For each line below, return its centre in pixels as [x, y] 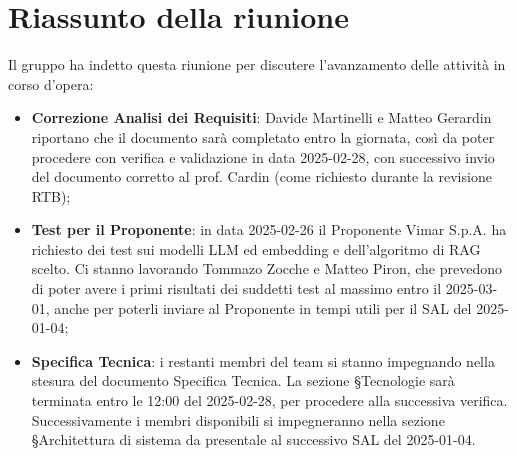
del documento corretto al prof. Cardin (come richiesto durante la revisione [261, 176]
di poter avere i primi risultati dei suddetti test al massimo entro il [236, 288]
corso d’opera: [51, 83]
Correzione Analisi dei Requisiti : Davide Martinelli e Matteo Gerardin [261, 117]
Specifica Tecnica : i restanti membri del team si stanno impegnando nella [263, 360]
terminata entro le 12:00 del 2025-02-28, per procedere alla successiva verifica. [269, 400]
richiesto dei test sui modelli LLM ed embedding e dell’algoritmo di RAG [256, 248]
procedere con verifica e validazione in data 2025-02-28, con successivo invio [263, 156]
